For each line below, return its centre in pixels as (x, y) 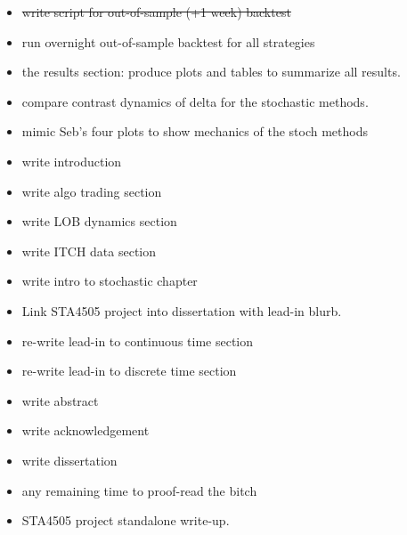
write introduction (72, 161)
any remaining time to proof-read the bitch (139, 490)
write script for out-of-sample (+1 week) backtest (156, 12)
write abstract (60, 400)
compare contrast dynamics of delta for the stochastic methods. (195, 101)
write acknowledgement (85, 430)
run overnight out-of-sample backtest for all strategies (168, 41)
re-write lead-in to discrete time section (129, 371)
